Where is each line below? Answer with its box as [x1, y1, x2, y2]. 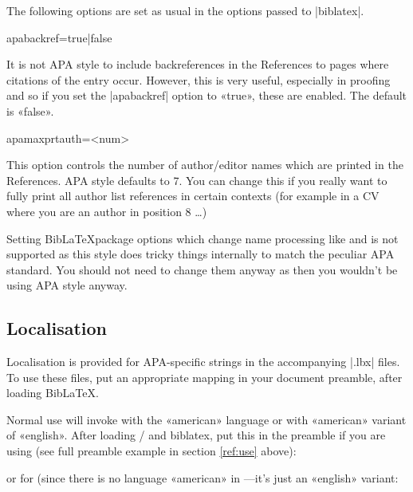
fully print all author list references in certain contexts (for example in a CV [6, 187, 380, 204]
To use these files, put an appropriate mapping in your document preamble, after [6, 368, 403, 385]
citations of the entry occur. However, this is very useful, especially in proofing [6, 71, 391, 88]
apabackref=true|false [6, 29, 112, 45]
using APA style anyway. [6, 277, 128, 293]
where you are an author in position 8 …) [6, 203, 207, 219]
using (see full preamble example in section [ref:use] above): [6, 443, 297, 459]
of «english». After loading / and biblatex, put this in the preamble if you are [6, 427, 386, 443]
